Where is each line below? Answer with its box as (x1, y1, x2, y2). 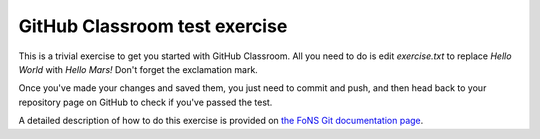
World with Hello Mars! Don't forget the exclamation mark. (18, 63, 259, 75)
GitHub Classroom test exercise (18, 15, 288, 37)
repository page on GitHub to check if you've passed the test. (18, 96, 273, 108)
